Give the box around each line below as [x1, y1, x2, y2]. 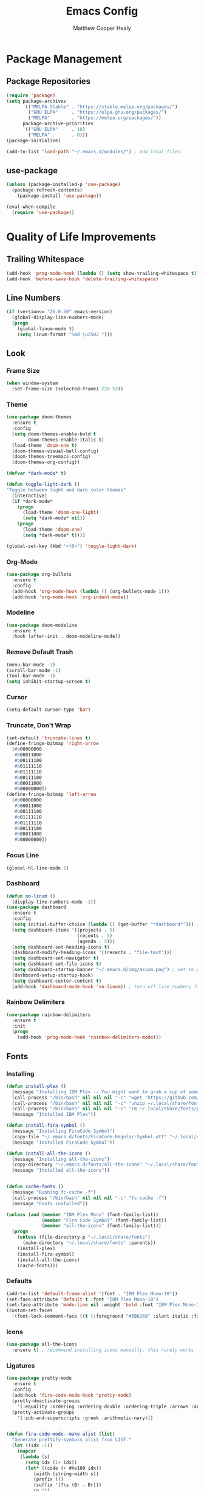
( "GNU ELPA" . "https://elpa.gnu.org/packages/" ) [28, 109, 167, 116]
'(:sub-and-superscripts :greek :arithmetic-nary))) [17, 1415, 154, 1421]
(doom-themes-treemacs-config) [12, 454, 91, 460]
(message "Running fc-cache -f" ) [12, 1189, 97, 1195]
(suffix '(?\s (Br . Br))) [33, 1482, 102, 1488]
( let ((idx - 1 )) [12, 1442, 53, 1448]
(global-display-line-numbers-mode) [12, 314, 104, 320]
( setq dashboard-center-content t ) [12, 978, 102, 984]
